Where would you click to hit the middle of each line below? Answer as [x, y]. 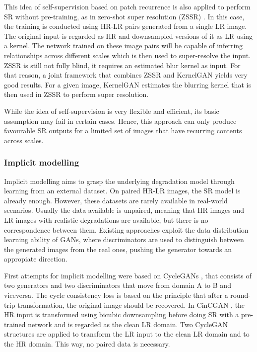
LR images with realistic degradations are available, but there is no [106, 220]
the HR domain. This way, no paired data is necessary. [87, 344]
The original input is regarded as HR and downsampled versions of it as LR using [128, 36]
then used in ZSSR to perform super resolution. [76, 94]
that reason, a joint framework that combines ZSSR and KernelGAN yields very [126, 75]
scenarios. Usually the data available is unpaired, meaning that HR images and [124, 210]
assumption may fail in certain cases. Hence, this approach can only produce [120, 121]
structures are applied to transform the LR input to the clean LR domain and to [127, 334]
